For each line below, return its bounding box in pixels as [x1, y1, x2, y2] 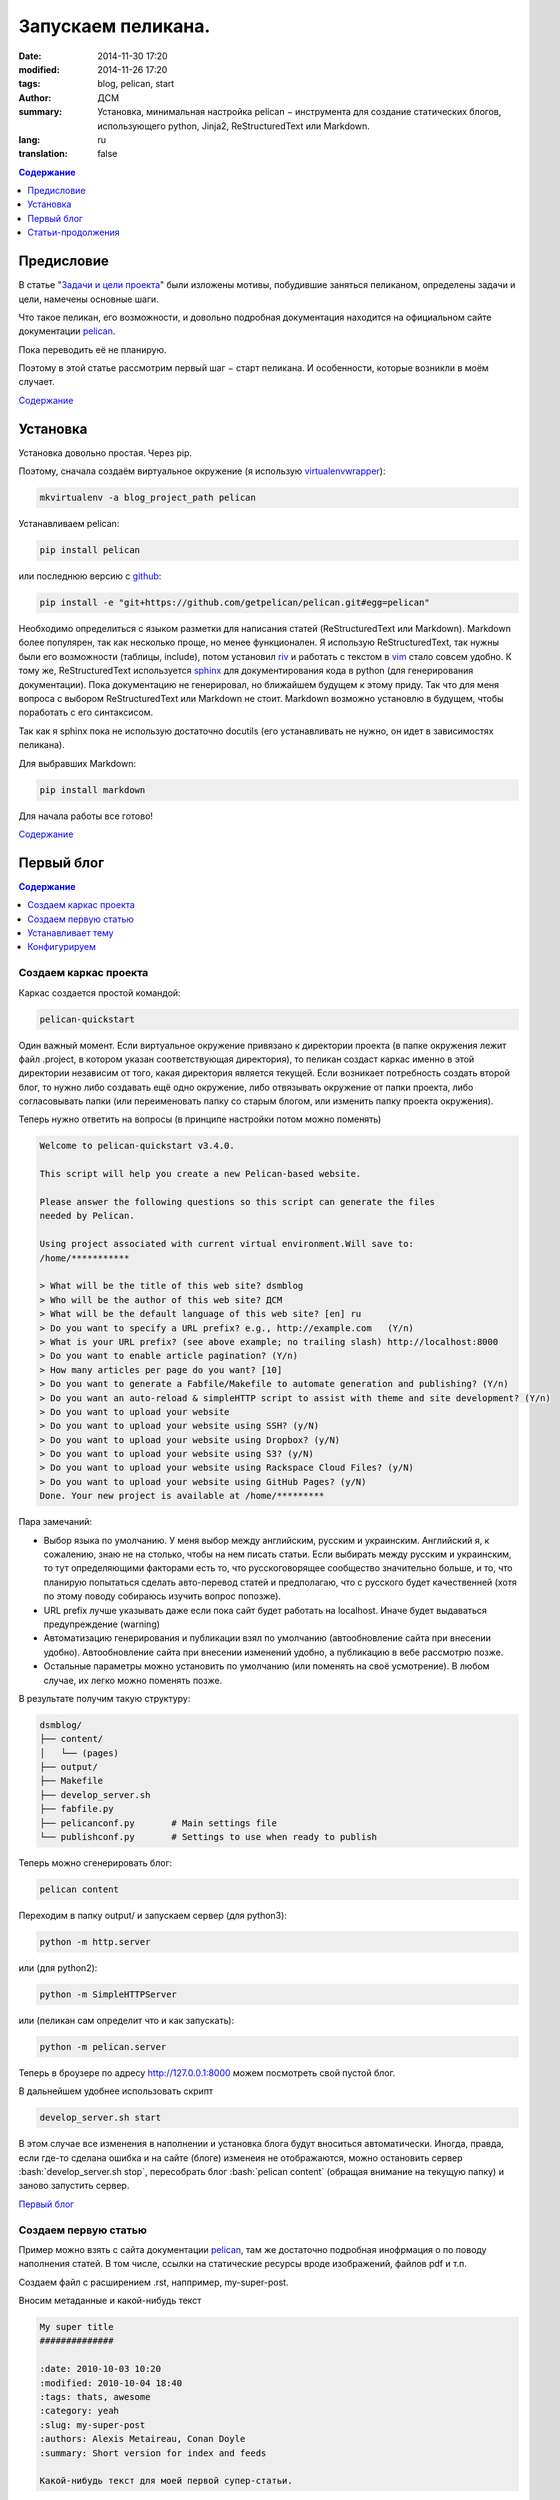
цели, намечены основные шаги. [18, 293, 159, 305]
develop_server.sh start [39, 2112, 162, 2124]
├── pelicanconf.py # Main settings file [39, 1817, 277, 1829]
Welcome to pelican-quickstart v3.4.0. [39, 1140, 235, 1152]
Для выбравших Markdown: [18, 757, 137, 769]
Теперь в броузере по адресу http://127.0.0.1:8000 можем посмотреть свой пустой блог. [18, 2066, 396, 2079]
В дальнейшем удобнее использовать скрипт [18, 2085, 214, 2097]
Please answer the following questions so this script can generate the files [39, 1196, 435, 1208]
